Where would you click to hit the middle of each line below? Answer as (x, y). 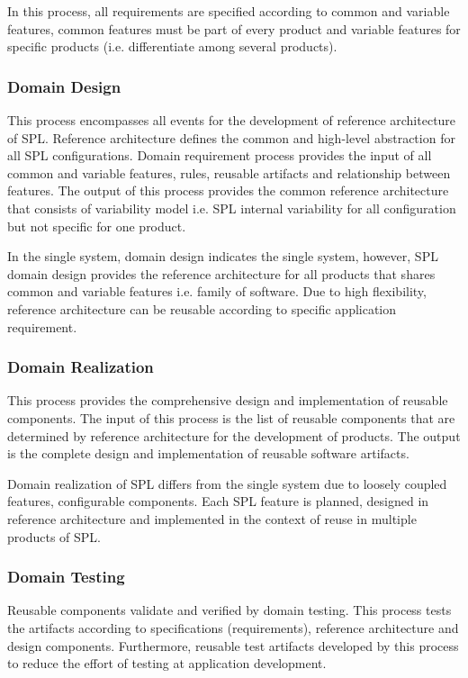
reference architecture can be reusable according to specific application (202, 308)
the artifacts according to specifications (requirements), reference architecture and (233, 627)
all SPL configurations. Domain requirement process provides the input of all (220, 155)
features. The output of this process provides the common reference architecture (228, 190)
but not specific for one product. (97, 226)
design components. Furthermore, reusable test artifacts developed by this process (233, 645)
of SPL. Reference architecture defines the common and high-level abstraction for (231, 137)
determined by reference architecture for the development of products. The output (234, 435)
